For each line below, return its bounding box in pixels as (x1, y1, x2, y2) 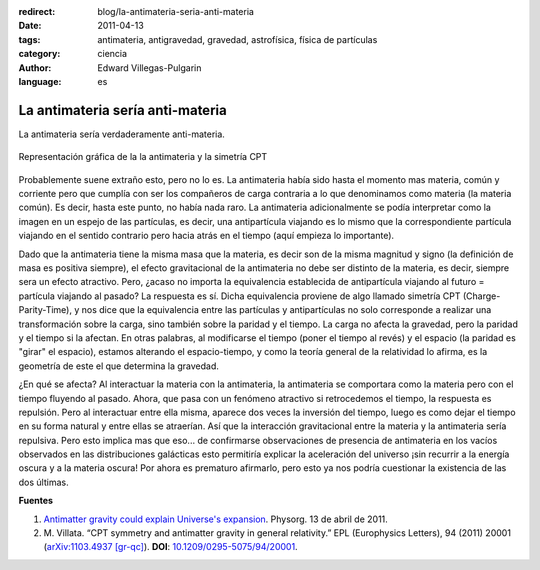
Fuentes (18, 495, 54, 507)
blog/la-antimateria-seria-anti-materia (97, 6, 255, 17)
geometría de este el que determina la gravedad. (18, 360, 220, 372)
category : (18, 48, 61, 60)
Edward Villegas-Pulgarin (97, 61, 202, 74)
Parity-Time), (18, 304, 73, 316)
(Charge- (462, 290, 501, 302)
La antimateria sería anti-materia (18, 101, 227, 119)
